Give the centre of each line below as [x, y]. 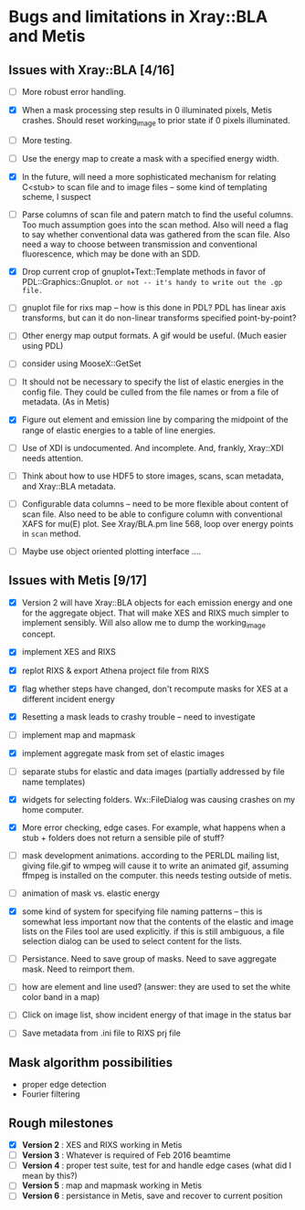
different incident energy [68, 699]
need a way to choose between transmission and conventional [139, 245]
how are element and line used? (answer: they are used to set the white [156, 987]
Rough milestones [61, 1123]
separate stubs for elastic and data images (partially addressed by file [153, 771]
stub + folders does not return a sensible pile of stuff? [123, 838]
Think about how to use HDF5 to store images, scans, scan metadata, [152, 476]
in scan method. [51, 533]
